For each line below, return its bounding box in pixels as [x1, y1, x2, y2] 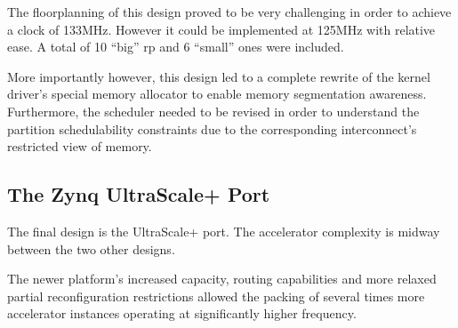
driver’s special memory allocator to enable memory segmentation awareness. [7, 84, 427, 103]
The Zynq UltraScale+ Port [7, 180, 270, 208]
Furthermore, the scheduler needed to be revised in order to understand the [7, 101, 420, 120]
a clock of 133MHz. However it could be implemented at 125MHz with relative [7, 20, 436, 38]
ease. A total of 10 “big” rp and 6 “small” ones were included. [7, 37, 344, 56]
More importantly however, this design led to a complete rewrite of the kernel [7, 67, 430, 85]
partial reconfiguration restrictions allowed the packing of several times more [7, 286, 425, 305]
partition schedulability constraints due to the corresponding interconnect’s [7, 119, 417, 138]
